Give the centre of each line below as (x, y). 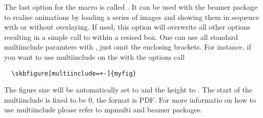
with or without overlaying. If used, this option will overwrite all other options (127, 27)
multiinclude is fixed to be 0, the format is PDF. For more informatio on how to (130, 99)
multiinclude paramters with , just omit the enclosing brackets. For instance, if (128, 47)
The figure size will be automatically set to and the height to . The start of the (128, 90)
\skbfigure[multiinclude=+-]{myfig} (74, 73)
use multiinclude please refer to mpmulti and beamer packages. (103, 110)
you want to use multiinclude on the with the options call (95, 56)
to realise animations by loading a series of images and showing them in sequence (132, 17)
